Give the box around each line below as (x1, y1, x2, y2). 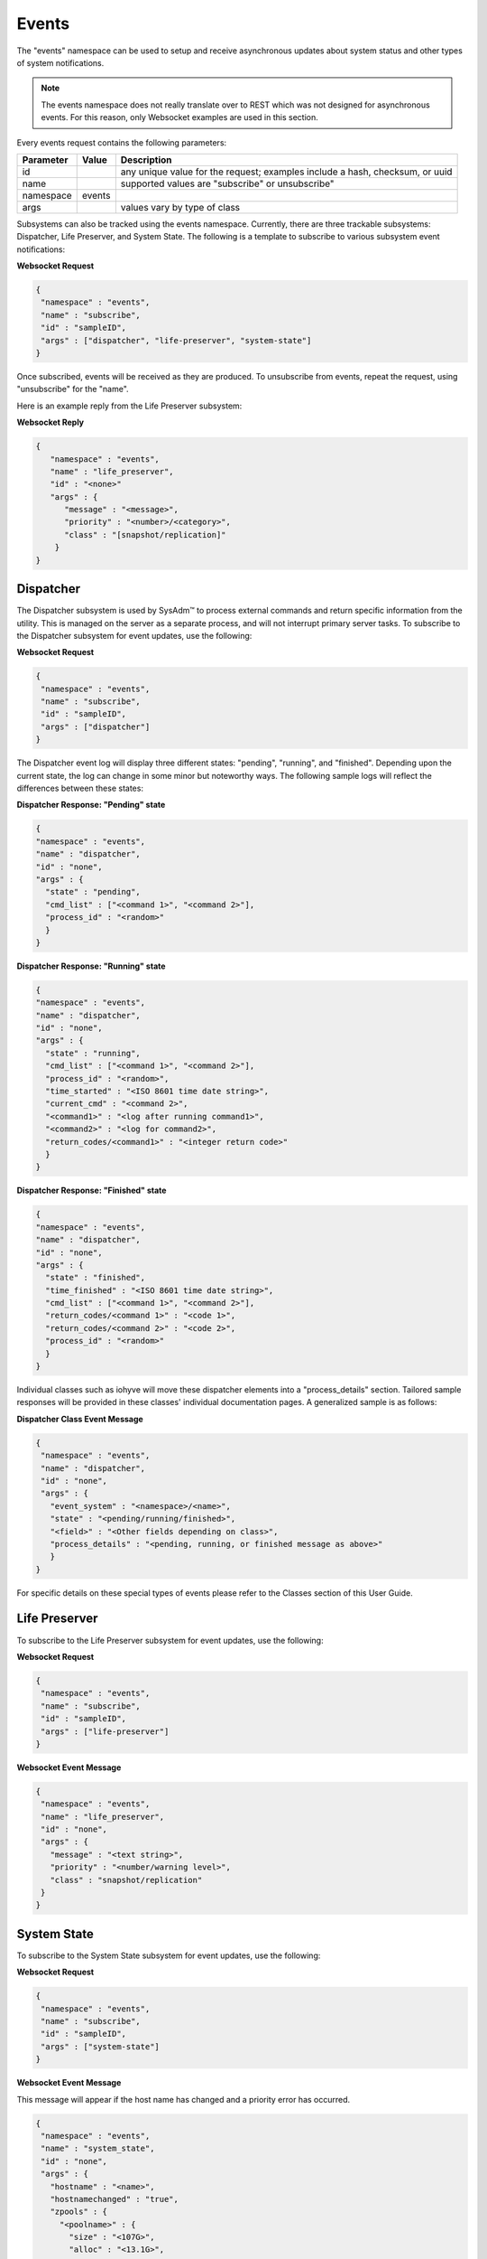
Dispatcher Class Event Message (16, 1413, 143, 1424)
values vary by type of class (120, 201, 241, 213)
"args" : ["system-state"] (41, 2041, 160, 2051)
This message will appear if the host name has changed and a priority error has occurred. (16, 2094, 351, 2104)
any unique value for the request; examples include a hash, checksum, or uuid (120, 165, 453, 178)
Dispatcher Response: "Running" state (16, 961, 166, 971)
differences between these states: (16, 783, 144, 794)
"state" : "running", (45, 1048, 142, 1058)
